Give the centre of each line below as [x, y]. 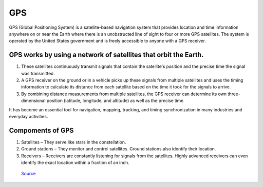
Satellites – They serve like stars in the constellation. [74, 142]
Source [28, 174]
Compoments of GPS [41, 130]
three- [234, 94]
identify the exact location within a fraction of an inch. [75, 163]
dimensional [33, 101]
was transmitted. [38, 73]
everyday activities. [28, 116]
